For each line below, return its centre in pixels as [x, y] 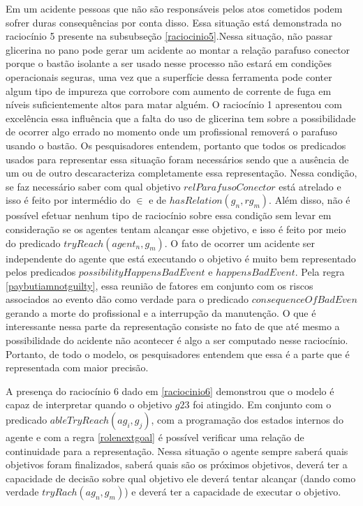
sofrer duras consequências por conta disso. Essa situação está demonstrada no [174, 22]
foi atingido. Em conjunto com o [262, 404]
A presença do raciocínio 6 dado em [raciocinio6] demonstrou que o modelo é [170, 390]
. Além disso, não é [310, 200]
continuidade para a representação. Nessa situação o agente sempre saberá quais [177, 451]
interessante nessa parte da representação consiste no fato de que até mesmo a [173, 326]
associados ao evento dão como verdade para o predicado [127, 299]
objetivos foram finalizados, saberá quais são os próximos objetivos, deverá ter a [177, 464]
